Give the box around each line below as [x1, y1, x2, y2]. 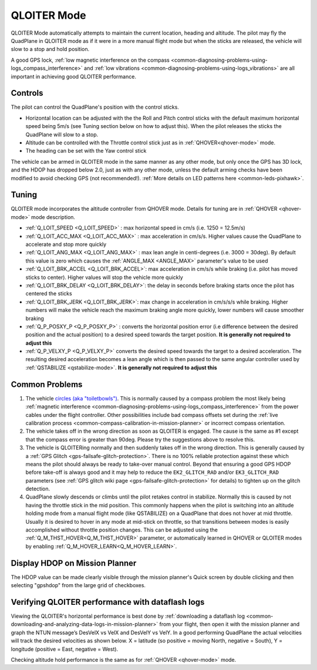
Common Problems [11, 379, 83, 389]
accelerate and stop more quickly [25, 241, 107, 248]
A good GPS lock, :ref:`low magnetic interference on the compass [11, 56, 170, 63]
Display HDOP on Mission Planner [11, 558, 137, 568]
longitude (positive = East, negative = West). [11, 645, 119, 652]
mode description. [31, 213, 76, 220]
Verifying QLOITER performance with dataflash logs [11, 597, 205, 607]
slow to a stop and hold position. [11, 46, 90, 53]
